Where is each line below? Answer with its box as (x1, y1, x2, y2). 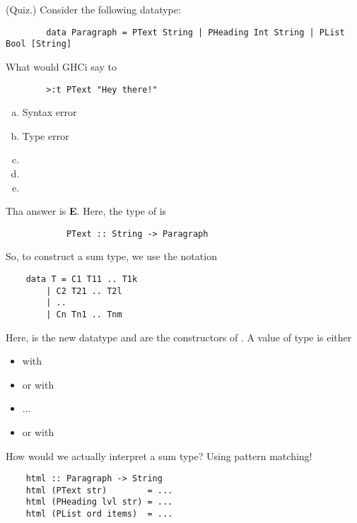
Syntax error (22, 105, 77, 119)
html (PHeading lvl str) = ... (25, 497, 173, 507)
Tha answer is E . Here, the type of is (6, 204, 167, 218)
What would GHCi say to (6, 59, 117, 74)
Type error (22, 128, 69, 143)
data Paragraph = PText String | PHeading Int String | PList (46, 27, 345, 37)
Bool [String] (6, 39, 72, 49)
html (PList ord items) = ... (25, 509, 173, 519)
